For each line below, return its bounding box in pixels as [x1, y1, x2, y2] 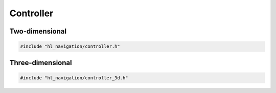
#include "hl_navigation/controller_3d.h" [20, 75, 128, 81]
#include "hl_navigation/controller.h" [20, 44, 120, 49]
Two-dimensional [9, 27, 66, 36]
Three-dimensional [9, 58, 72, 67]
